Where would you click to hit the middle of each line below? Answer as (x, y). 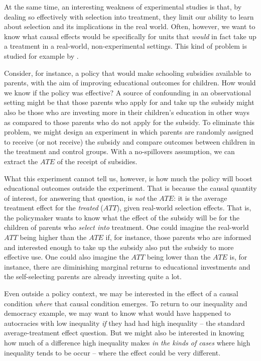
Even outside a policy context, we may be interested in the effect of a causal (121, 293)
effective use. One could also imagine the (67, 257)
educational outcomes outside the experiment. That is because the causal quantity (130, 188)
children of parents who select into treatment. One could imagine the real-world (126, 227)
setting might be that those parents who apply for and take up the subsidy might (129, 102)
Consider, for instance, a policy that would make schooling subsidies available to (128, 73)
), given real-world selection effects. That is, (184, 208)
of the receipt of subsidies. (97, 161)
